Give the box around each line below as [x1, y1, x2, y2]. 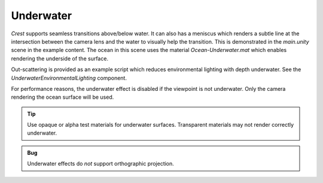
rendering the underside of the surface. [11, 54, 109, 62]
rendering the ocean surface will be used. [11, 93, 114, 101]
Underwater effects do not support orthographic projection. [27, 160, 175, 167]
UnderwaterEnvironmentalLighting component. [11, 74, 127, 81]
